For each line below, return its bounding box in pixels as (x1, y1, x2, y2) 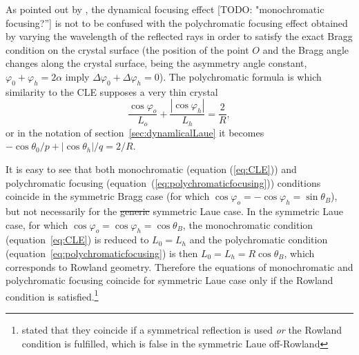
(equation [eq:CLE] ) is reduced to (6, 232, 149, 247)
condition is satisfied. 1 (6, 287, 99, 303)
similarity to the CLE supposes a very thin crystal (6, 84, 218, 99)
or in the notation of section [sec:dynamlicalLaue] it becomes (6, 125, 264, 139)
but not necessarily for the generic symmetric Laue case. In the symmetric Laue (6, 204, 343, 219)
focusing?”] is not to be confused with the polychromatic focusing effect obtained (6, 15, 348, 30)
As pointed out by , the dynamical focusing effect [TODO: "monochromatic (6, 2, 324, 16)
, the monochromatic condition (182, 217, 313, 232)
